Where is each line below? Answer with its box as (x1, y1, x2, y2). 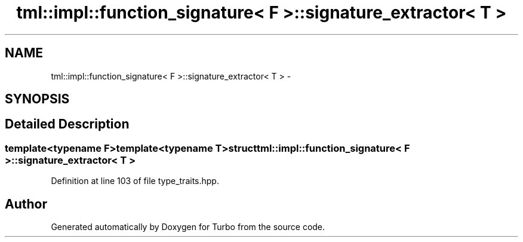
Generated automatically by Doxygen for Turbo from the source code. (51, 222, 325, 232)
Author (5, 196, 47, 212)
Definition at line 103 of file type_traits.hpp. (51, 176, 219, 186)
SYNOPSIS (5, 91, 70, 107)
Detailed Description (5, 117, 130, 132)
